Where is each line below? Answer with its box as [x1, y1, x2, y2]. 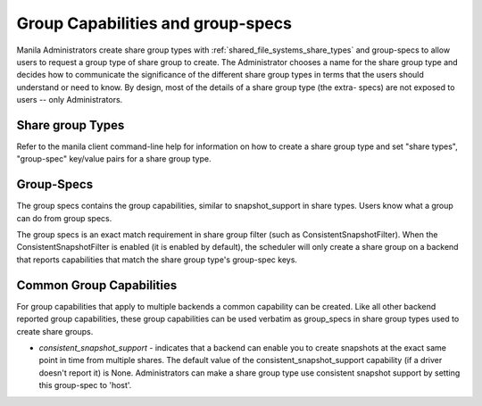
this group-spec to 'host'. [38, 380, 132, 391]
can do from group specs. [16, 212, 112, 223]
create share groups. [16, 326, 94, 336]
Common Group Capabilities [16, 278, 178, 293]
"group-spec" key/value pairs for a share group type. [16, 153, 212, 164]
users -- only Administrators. [16, 95, 123, 105]
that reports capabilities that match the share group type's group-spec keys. [16, 254, 298, 265]
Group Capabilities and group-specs [16, 13, 292, 33]
